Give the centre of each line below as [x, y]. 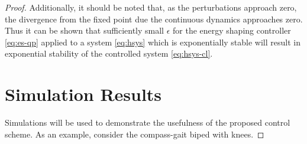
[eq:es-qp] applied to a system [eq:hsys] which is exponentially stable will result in [153, 42]
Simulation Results [83, 94]
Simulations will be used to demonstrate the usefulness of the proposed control [148, 122]
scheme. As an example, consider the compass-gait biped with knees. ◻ [135, 134]
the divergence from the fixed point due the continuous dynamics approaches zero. [154, 19]
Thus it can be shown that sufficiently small [85, 30]
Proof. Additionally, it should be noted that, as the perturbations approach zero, [151, 7]
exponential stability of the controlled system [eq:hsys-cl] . [109, 53]
